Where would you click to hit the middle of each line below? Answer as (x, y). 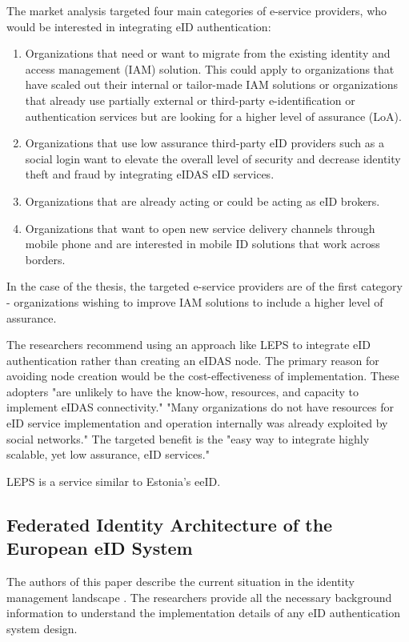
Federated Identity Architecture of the (170, 524)
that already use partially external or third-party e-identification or (190, 100)
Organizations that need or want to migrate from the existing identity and (208, 53)
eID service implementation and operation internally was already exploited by (197, 423)
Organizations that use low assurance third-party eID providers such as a (204, 143)
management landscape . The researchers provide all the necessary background (199, 597)
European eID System (100, 548)
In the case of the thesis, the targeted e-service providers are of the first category (204, 286)
